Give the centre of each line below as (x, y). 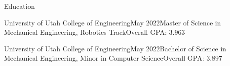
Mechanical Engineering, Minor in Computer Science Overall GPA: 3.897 (113, 58)
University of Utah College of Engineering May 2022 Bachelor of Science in (115, 48)
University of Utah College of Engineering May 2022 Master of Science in (113, 22)
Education (19, 6)
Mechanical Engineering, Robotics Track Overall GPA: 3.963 (95, 32)
